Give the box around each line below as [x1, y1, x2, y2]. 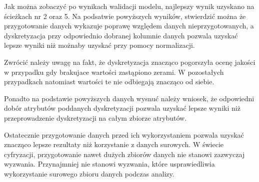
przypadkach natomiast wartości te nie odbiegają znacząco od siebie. [4, 76, 214, 87]
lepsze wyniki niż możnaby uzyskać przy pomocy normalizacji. [4, 40, 195, 50]
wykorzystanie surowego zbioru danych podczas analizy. [4, 168, 174, 179]
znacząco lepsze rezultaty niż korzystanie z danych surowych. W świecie [4, 139, 224, 150]
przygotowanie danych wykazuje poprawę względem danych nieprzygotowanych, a [4, 20, 254, 31]
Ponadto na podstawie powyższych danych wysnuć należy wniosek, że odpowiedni [4, 93, 254, 103]
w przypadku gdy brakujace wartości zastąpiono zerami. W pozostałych [4, 66, 224, 77]
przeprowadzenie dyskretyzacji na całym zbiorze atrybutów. [4, 112, 187, 123]
